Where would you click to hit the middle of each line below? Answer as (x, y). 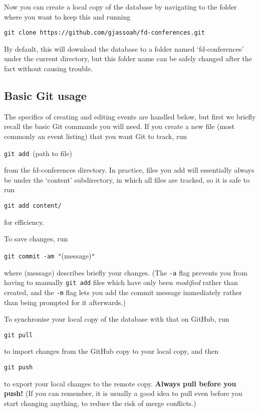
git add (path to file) (38, 153)
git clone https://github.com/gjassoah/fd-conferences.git (104, 33)
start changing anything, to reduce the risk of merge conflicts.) (100, 403)
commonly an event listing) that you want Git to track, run (96, 136)
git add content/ (33, 206)
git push (19, 367)
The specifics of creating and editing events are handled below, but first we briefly (130, 116)
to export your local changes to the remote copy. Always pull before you (120, 383)
